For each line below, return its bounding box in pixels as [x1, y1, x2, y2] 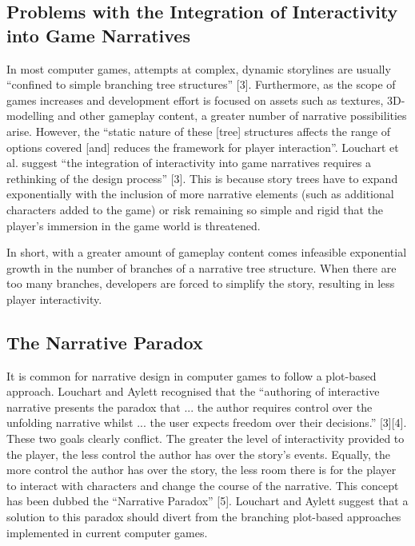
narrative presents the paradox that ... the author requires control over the [6, 398, 373, 415]
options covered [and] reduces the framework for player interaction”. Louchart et [6, 138, 399, 155]
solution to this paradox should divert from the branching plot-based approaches [6, 508, 401, 525]
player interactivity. [6, 290, 102, 307]
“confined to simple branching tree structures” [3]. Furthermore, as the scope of [6, 76, 396, 93]
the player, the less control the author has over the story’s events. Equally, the [6, 445, 390, 462]
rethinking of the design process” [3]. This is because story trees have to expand [6, 169, 398, 186]
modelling [6, 107, 54, 124]
